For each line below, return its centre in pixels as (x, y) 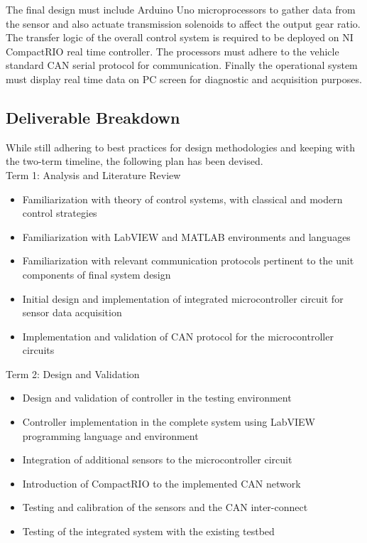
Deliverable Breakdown (93, 117)
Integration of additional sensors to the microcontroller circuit (157, 459)
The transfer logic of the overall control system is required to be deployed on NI (180, 37)
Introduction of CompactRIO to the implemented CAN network (161, 483)
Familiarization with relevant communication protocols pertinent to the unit (188, 260)
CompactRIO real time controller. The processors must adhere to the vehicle (172, 51)
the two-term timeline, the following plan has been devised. (135, 161)
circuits (38, 350)
